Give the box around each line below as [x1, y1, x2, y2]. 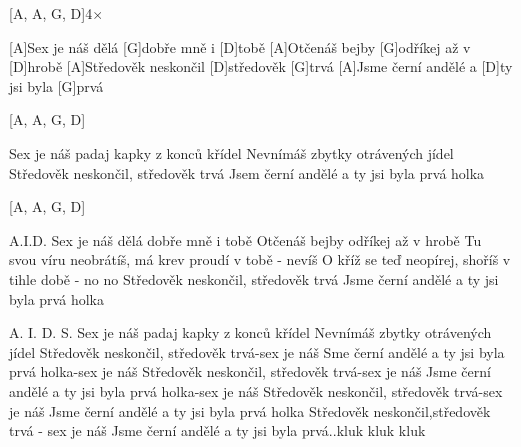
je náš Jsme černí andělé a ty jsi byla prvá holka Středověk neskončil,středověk [9, 400, 491, 421]
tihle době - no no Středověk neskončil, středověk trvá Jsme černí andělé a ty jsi [9, 268, 499, 289]
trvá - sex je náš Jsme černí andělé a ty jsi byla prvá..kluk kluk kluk [9, 420, 426, 441]
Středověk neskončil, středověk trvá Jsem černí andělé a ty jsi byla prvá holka [9, 162, 485, 183]
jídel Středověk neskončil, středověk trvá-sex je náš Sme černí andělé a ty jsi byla [9, 341, 505, 362]
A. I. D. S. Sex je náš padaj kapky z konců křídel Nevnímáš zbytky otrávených [9, 322, 492, 343]
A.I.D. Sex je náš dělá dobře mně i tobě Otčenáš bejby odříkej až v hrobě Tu [9, 229, 482, 250]
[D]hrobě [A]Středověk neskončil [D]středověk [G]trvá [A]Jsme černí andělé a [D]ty [9, 56, 513, 77]
